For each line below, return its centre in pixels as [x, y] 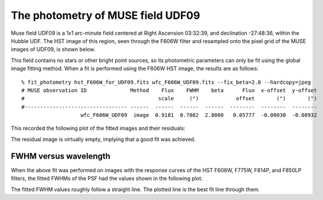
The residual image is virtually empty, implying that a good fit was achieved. [103, 139]
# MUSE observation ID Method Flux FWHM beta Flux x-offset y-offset [169, 90]
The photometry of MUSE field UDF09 [105, 15]
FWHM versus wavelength [61, 156]
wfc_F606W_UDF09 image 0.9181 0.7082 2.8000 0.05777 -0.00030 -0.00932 [199, 115]
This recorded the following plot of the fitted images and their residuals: [98, 128]
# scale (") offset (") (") [169, 99]
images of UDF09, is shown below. [53, 50]
